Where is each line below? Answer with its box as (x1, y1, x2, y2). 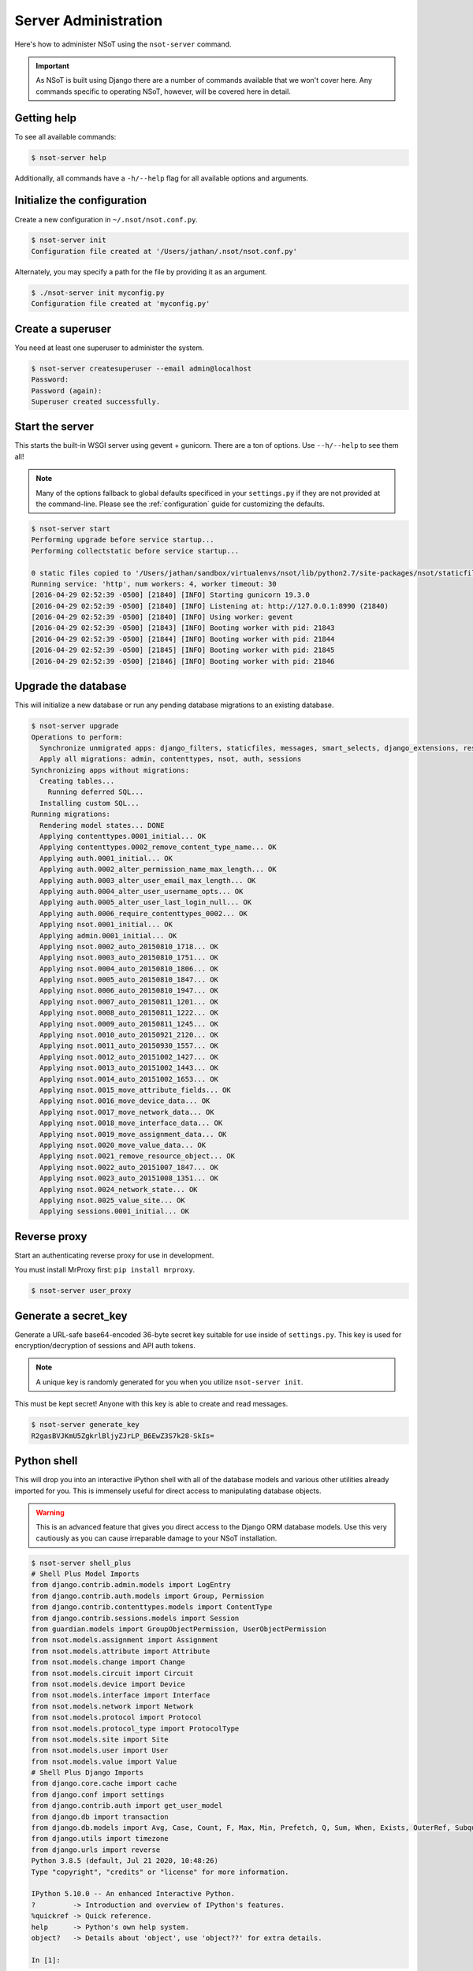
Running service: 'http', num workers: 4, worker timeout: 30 (31, 579, 277, 588)
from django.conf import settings (31, 1790, 165, 1799)
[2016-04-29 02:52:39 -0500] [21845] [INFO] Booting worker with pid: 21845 (31, 646, 335, 654)
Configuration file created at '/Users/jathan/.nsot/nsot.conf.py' (31, 247, 298, 255)
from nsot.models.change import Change (31, 1658, 185, 1667)
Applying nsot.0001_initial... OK (39, 920, 173, 930)
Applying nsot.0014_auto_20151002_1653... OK (39, 1075, 218, 1083)
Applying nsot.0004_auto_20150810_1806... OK (39, 964, 218, 973)
